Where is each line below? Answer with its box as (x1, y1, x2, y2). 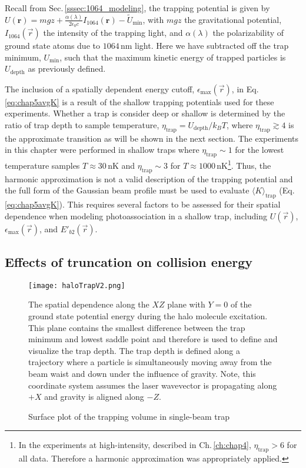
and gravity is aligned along (44, 390, 144, 403)
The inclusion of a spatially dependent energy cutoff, (5, 82, 195, 95)
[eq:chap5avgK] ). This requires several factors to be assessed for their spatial (5, 198, 281, 210)
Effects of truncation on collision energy (5, 252, 253, 270)
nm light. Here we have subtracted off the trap (120, 39, 289, 52)
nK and (108, 159, 135, 171)
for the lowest (235, 143, 284, 156)
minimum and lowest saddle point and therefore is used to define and (28, 333, 278, 345)
